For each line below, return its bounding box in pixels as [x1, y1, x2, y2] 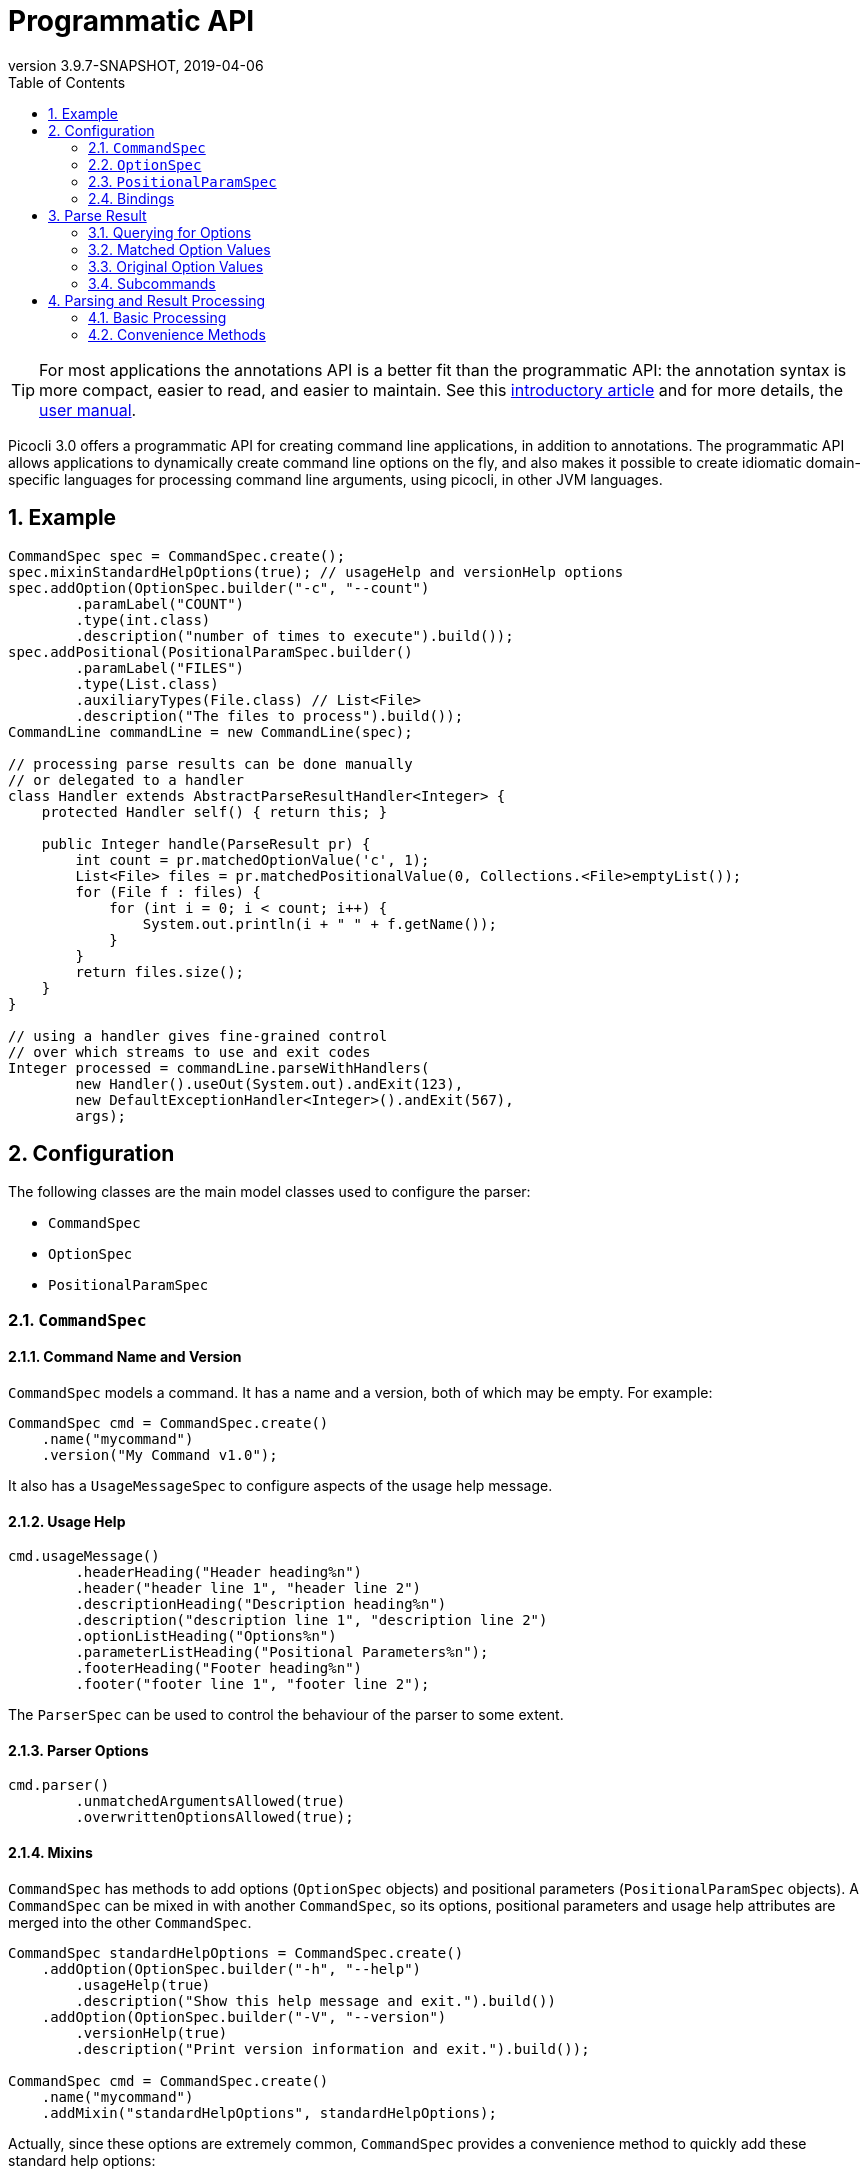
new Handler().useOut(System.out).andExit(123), [75, 1075, 464, 1092]
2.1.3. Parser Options [8, 1741, 149, 1759]
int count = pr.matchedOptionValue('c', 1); [75, 851, 430, 868]
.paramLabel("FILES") [75, 659, 245, 676]
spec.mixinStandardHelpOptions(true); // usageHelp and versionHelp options [8, 563, 624, 580]
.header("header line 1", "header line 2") [75, 1580, 422, 1597]
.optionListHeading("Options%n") [75, 1628, 337, 1645]
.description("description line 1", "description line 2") [75, 1612, 548, 1629]
